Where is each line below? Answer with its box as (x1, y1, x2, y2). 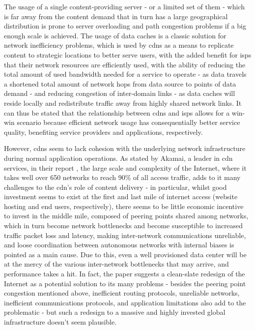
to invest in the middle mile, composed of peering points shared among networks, (4, 210, 249, 221)
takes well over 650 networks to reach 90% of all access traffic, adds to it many (4, 172, 241, 182)
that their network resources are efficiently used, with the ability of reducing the (4, 59, 246, 69)
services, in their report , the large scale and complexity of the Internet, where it (4, 162, 247, 173)
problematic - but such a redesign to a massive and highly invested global (4, 307, 226, 317)
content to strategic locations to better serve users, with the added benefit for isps (4, 49, 252, 60)
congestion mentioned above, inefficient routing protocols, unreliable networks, (4, 288, 240, 298)
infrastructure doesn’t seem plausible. (4, 317, 117, 327)
